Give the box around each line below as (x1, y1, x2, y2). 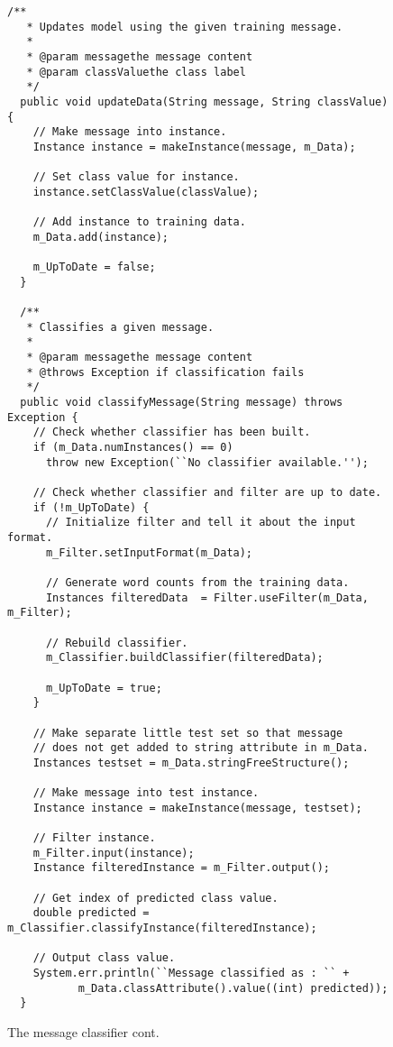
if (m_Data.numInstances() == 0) (32, 441, 233, 455)
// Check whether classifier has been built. (32, 426, 311, 439)
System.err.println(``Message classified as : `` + (32, 967, 350, 979)
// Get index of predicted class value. (32, 891, 279, 905)
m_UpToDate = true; (45, 681, 162, 694)
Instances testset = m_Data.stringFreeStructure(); (32, 756, 350, 769)
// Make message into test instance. (32, 786, 260, 800)
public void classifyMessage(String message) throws (20, 396, 343, 409)
